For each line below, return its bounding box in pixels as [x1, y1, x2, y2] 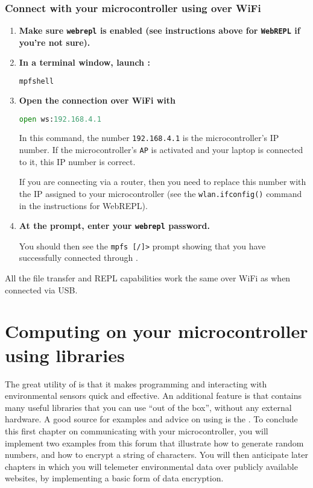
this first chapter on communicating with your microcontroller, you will [5, 424, 268, 437]
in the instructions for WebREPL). [19, 199, 148, 211]
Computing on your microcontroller [5, 319, 308, 343]
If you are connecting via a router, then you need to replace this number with [19, 175, 306, 188]
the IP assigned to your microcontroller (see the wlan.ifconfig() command [19, 187, 302, 199]
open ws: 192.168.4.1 [19, 114, 101, 124]
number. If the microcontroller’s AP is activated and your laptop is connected [19, 143, 303, 156]
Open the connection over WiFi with [19, 93, 176, 106]
